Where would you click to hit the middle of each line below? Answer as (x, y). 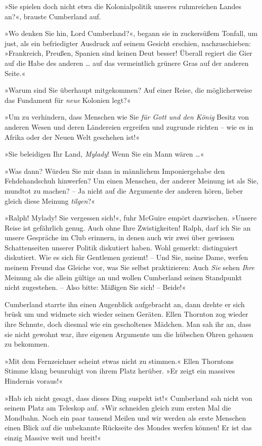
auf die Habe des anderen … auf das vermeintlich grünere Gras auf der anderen (127, 63)
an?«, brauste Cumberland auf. (53, 16)
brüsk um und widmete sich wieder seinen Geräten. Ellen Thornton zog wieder (126, 314)
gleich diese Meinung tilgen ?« (50, 200)
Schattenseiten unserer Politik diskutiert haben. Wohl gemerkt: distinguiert (121, 247)
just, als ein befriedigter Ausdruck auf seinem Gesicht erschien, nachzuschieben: (128, 43)
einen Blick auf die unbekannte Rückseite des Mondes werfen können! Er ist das (128, 428)
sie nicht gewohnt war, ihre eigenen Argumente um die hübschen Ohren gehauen (129, 334)
